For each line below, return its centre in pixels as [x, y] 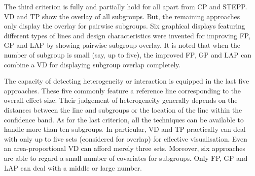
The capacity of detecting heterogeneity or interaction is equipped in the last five [127, 81]
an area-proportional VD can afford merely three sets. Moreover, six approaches [125, 148]
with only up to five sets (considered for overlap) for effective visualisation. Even [126, 138]
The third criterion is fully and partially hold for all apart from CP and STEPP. [126, 6]
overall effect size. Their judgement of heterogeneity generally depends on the [121, 100]
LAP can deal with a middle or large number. [73, 167]
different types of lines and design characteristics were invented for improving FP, [127, 35]
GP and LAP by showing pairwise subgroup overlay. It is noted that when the [122, 45]
